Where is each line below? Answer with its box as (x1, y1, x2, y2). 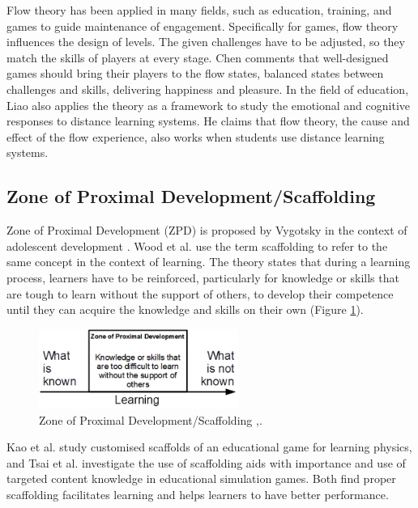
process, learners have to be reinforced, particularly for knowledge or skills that (6, 269, 399, 286)
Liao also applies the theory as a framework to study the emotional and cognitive (6, 96, 411, 113)
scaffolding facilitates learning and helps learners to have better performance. (6, 486, 389, 502)
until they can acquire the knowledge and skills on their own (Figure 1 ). (6, 301, 364, 318)
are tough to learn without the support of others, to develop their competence (6, 285, 394, 302)
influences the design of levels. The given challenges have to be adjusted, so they (6, 33, 405, 50)
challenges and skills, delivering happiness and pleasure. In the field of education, (6, 80, 409, 97)
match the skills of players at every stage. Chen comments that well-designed (6, 49, 389, 66)
